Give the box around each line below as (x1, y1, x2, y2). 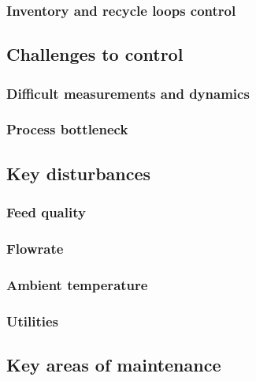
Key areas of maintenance (6, 352, 221, 376)
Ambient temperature (6, 274, 148, 294)
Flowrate (6, 238, 64, 258)
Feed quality (6, 202, 86, 222)
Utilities (6, 311, 59, 330)
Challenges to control (6, 42, 184, 66)
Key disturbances (6, 160, 151, 185)
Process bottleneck (6, 119, 128, 139)
